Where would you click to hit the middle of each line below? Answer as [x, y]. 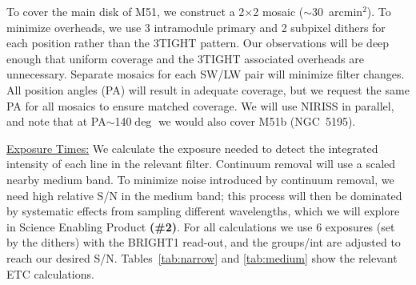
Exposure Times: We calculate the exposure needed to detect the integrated [192, 148]
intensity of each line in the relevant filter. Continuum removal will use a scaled [201, 164]
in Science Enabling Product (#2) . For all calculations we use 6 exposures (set [201, 226]
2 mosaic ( [278, 11]
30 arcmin [338, 11]
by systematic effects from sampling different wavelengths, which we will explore [203, 211]
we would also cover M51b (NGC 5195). [257, 121]
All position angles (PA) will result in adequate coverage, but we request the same [208, 89]
